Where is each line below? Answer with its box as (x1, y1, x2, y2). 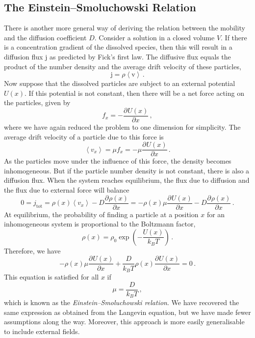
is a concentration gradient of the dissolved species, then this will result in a (4, 42, 232, 52)
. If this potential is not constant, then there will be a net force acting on (25, 87, 244, 98)
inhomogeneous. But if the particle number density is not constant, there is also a (4, 165, 250, 175)
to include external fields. (4, 326, 80, 336)
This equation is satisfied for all (4, 272, 99, 282)
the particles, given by (4, 97, 71, 108)
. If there (221, 32, 247, 42)
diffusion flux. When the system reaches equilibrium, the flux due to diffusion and (4, 175, 250, 185)
